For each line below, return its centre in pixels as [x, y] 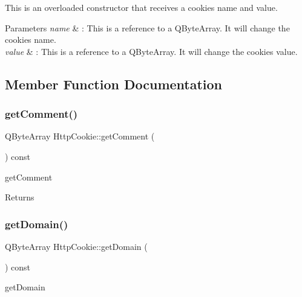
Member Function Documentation [114, 84]
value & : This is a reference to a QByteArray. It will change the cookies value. [151, 51]
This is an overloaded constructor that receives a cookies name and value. [141, 7]
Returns [20, 197]
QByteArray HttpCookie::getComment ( [80, 136]
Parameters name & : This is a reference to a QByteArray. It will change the [147, 27]
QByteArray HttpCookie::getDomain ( [76, 246]
